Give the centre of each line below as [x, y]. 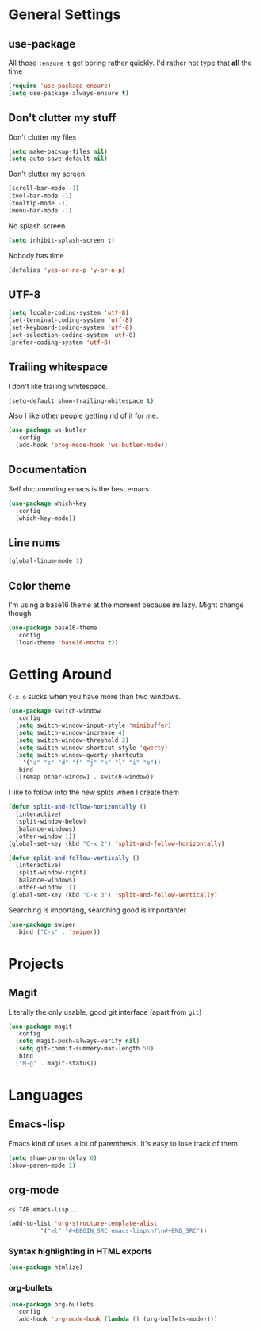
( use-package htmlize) [46, 1268]
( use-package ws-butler [48, 430]
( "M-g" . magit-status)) [56, 1063]
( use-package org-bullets [51, 1304]
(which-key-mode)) [46, 518]
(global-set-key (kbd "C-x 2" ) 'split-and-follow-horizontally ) [117, 843]
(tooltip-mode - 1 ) [38, 204]
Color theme [40, 585]
